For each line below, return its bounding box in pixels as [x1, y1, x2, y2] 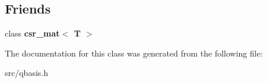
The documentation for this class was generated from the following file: [5, 47, 263, 59]
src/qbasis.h [5, 67, 48, 79]
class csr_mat [5, 27, 60, 39]
